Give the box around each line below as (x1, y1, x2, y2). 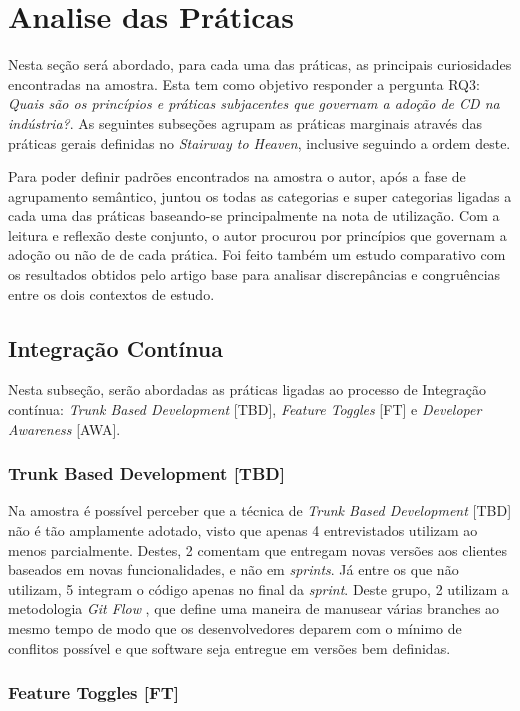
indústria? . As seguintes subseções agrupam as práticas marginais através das (8, 112, 483, 133)
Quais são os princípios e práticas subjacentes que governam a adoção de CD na (8, 93, 500, 114)
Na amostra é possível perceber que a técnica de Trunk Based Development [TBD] (8, 500, 512, 521)
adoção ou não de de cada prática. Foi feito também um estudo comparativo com (8, 244, 506, 265)
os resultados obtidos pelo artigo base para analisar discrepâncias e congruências (8, 264, 501, 285)
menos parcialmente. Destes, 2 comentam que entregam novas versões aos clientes (8, 539, 507, 560)
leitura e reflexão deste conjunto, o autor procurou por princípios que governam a (8, 224, 507, 245)
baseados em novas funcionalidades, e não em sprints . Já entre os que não (8, 559, 459, 580)
